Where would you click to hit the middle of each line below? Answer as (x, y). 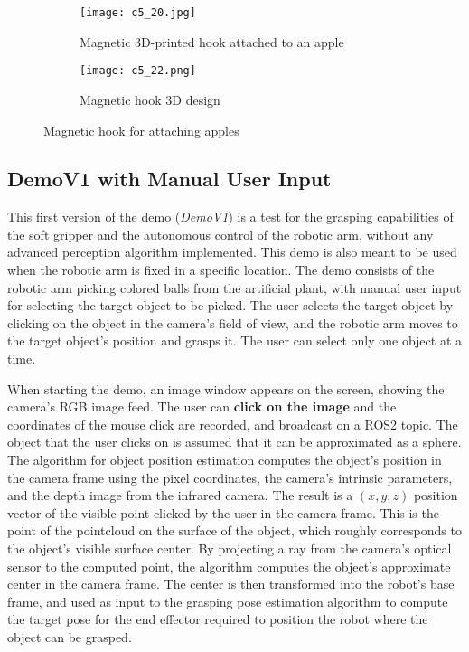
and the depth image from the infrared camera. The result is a (180, 495)
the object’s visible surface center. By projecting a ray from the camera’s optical (230, 548)
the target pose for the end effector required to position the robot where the (218, 619)
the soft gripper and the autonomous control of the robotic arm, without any (220, 234)
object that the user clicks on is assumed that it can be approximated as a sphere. (234, 442)
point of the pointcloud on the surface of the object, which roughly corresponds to (234, 530)
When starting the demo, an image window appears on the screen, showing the (226, 388)
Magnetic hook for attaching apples (141, 130)
